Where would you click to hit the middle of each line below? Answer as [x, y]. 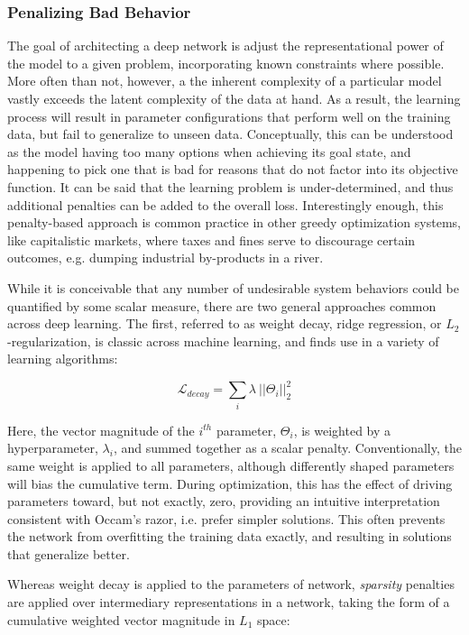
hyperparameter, [53, 448]
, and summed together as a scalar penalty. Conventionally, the [287, 448]
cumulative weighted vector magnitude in [121, 619]
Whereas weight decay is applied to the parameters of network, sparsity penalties [231, 584]
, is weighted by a [342, 430]
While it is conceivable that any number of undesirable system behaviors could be [234, 287]
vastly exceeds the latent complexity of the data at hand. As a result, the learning [234, 98]
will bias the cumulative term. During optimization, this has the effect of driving [230, 483]
